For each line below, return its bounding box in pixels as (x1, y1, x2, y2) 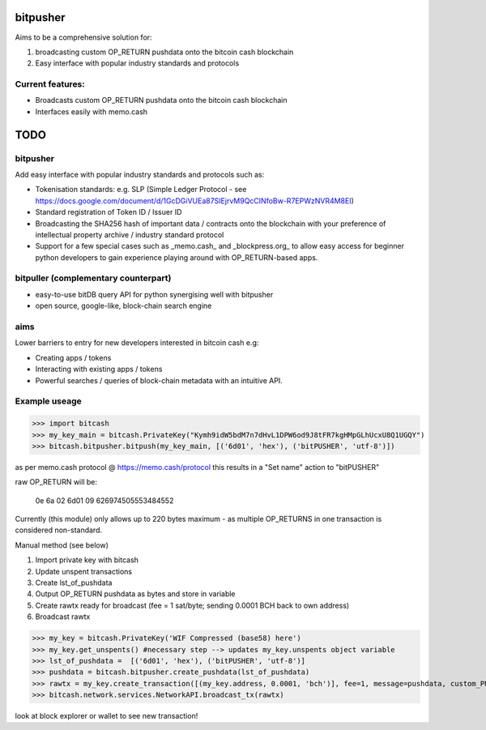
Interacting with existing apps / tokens (35, 365, 163, 374)
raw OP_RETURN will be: (15, 477, 97, 487)
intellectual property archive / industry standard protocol (35, 229, 224, 239)
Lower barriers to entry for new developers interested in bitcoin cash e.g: (15, 338, 259, 348)
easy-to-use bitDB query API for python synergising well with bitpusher (35, 289, 274, 299)
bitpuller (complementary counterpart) (15, 272, 172, 284)
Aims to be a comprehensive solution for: (15, 32, 153, 42)
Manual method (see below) (15, 540, 109, 550)
